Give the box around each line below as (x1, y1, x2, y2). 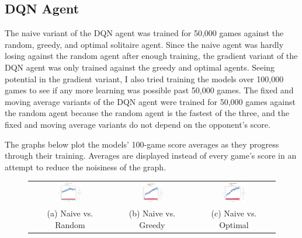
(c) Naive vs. (211, 207, 257, 219)
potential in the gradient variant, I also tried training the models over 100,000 (5, 72, 284, 85)
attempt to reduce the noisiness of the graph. (5, 160, 166, 173)
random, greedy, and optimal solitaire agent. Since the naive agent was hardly (5, 38, 284, 50)
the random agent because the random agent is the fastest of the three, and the (5, 107, 289, 119)
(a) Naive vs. (47, 207, 93, 219)
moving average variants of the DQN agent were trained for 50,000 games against (5, 95, 296, 107)
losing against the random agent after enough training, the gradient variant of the (5, 50, 298, 62)
